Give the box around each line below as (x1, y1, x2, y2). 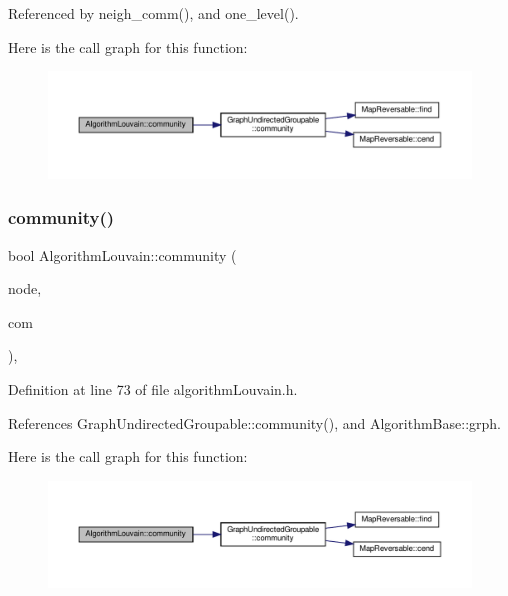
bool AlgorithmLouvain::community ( (8, 244, 237, 265)
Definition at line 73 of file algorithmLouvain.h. (8, 379, 298, 400)
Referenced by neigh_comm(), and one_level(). (8, 3, 299, 23)
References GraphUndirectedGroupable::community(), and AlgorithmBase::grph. (8, 412, 501, 433)
